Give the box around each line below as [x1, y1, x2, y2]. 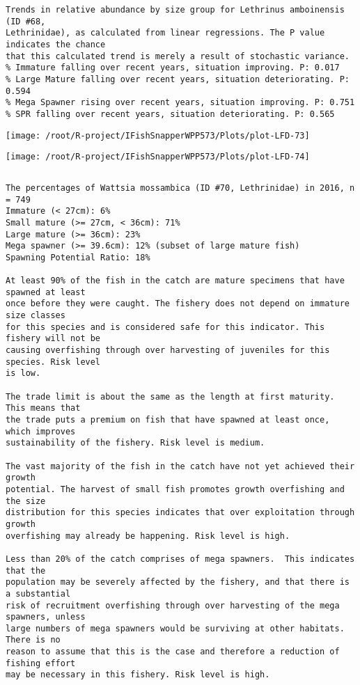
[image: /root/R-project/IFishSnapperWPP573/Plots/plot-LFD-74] [6, 152, 310, 162]
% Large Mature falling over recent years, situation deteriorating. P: [6, 74, 350, 84]
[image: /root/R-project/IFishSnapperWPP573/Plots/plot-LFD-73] [6, 130, 310, 141]
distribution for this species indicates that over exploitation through [6, 507, 355, 518]
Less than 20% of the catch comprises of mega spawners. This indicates [6, 553, 355, 564]
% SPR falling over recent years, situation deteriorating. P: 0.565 [6, 109, 335, 119]
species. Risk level [6, 356, 101, 367]
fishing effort [6, 658, 76, 668]
